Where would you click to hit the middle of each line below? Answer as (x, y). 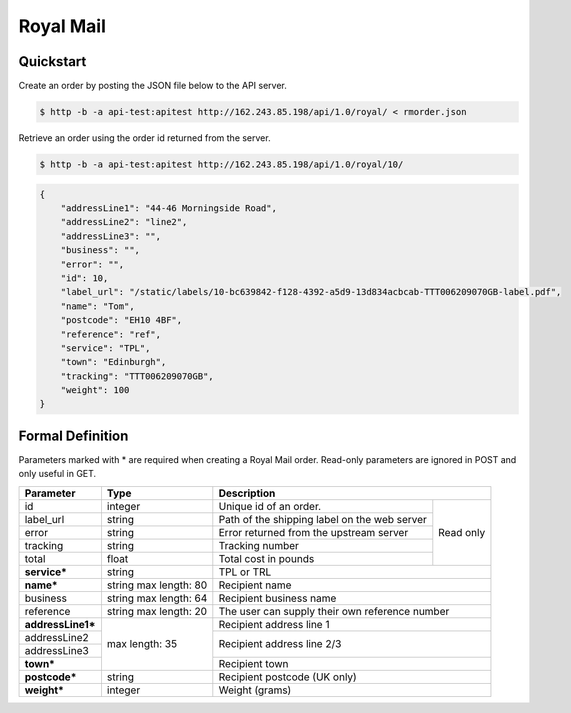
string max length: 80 (157, 585)
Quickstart (52, 61)
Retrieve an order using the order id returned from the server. (144, 138)
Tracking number (259, 545)
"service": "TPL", (105, 348)
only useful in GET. (57, 474)
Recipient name (255, 585)
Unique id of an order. (270, 506)
